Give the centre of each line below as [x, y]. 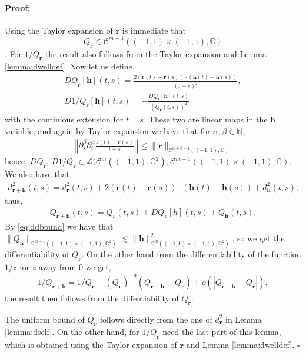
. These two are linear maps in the [206, 119]
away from [57, 266]
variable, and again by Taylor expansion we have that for [108, 131]
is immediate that [154, 30]
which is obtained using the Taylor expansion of [91, 345]
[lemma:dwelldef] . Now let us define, [70, 66]
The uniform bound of [45, 319]
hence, [16, 161]
